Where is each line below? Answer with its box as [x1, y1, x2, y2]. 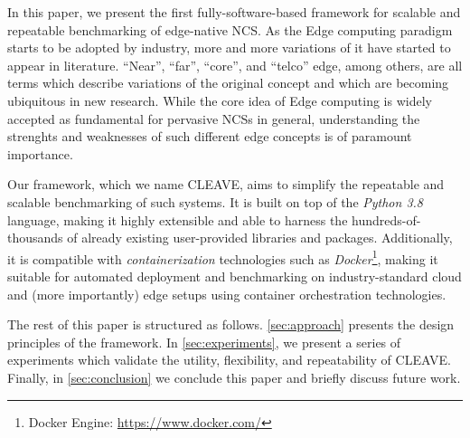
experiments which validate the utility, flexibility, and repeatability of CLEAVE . [7, 350, 451, 369]
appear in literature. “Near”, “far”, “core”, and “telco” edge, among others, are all [7, 55, 463, 74]
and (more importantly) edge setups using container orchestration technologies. [7, 284, 446, 303]
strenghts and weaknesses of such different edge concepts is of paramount [7, 127, 412, 146]
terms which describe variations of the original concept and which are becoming [7, 73, 449, 92]
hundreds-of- [352, 210, 421, 229]
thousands [7, 228, 63, 247]
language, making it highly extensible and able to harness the [7, 210, 348, 229]
